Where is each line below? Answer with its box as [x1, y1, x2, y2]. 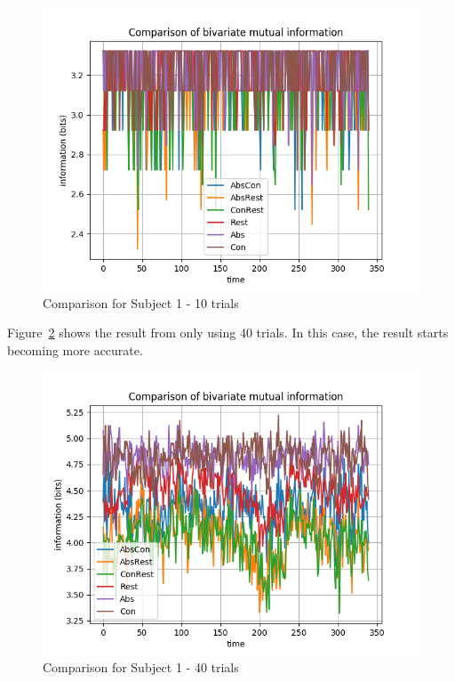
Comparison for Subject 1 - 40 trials [43, 657, 239, 676]
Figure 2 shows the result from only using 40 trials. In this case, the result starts [7, 323, 449, 342]
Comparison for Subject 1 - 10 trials [43, 293, 239, 312]
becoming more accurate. [7, 340, 143, 359]
